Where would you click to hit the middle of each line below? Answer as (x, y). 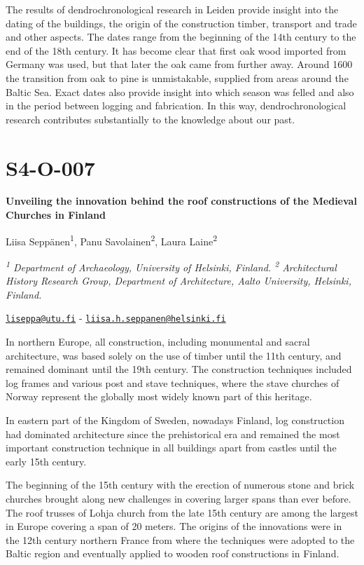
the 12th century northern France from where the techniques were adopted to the (180, 539)
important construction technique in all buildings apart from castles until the (171, 448)
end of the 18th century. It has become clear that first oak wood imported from (176, 50)
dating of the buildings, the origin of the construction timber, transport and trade (181, 23)
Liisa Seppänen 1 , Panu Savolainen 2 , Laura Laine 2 (111, 240)
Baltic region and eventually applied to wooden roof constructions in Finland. (173, 553)
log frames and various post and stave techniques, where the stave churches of (173, 382)
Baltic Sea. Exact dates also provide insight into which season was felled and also (180, 91)
